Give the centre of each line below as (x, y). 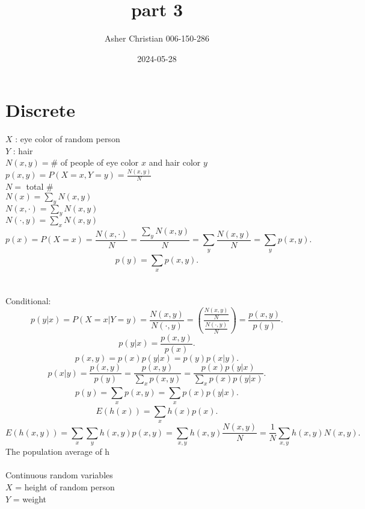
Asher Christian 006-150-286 (157, 38)
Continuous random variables (59, 475)
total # (40, 186)
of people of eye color (100, 162)
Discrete (40, 110)
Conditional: (28, 301)
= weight (30, 498)
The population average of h (58, 451)
